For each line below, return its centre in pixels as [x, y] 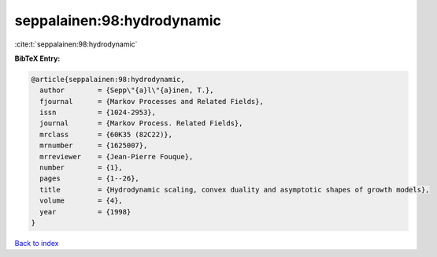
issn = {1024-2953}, [98, 113]
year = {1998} [85, 212]
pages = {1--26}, [89, 179]
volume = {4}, [81, 201]
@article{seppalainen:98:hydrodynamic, [108, 79]
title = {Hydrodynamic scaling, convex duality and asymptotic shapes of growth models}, [235, 190]
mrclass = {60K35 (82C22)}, [106, 134]
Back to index [37, 243]
